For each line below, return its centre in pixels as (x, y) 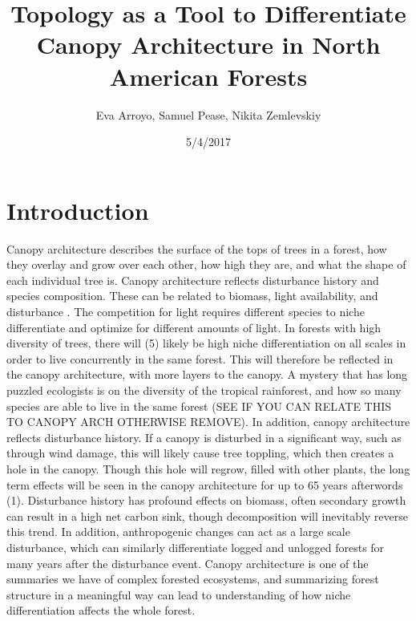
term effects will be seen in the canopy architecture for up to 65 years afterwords (205, 484)
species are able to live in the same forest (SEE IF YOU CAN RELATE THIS (199, 406)
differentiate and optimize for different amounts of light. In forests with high (194, 327)
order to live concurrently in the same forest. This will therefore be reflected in (200, 358)
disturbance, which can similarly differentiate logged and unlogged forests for (196, 547)
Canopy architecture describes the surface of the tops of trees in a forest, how (197, 248)
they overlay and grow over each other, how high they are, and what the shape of (206, 264)
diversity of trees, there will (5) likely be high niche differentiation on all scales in (206, 343)
